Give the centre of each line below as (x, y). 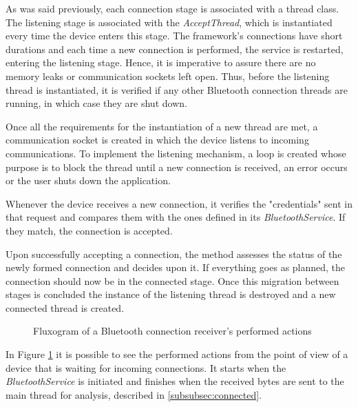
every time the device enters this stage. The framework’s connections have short (174, 36)
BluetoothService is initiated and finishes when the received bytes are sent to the (175, 381)
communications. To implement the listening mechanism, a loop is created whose (176, 153)
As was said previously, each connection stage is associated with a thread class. (172, 8)
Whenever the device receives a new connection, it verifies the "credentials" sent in (179, 203)
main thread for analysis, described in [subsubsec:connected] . (134, 394)
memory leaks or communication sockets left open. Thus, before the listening (168, 76)
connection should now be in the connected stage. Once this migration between (172, 280)
